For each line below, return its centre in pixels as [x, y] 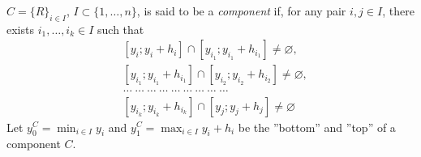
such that [121, 29]
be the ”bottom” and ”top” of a [317, 127]
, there [398, 11]
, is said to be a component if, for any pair [241, 11]
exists [20, 29]
